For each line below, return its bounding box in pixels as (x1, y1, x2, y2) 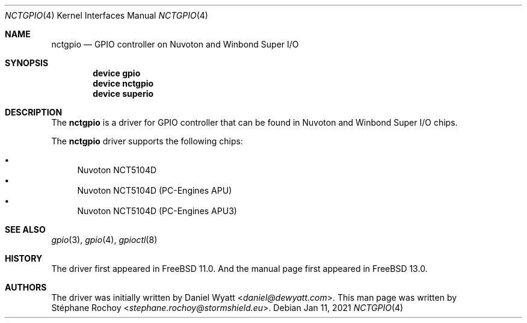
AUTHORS (5, 282, 47, 292)
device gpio (93, 68, 141, 78)
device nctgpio (93, 78, 154, 88)
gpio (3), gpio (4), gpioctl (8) (51, 235, 158, 245)
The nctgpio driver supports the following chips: (51, 136, 243, 146)
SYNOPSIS (5, 58, 49, 68)
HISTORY (5, 253, 43, 263)
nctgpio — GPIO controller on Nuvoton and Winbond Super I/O (51, 39, 299, 49)
